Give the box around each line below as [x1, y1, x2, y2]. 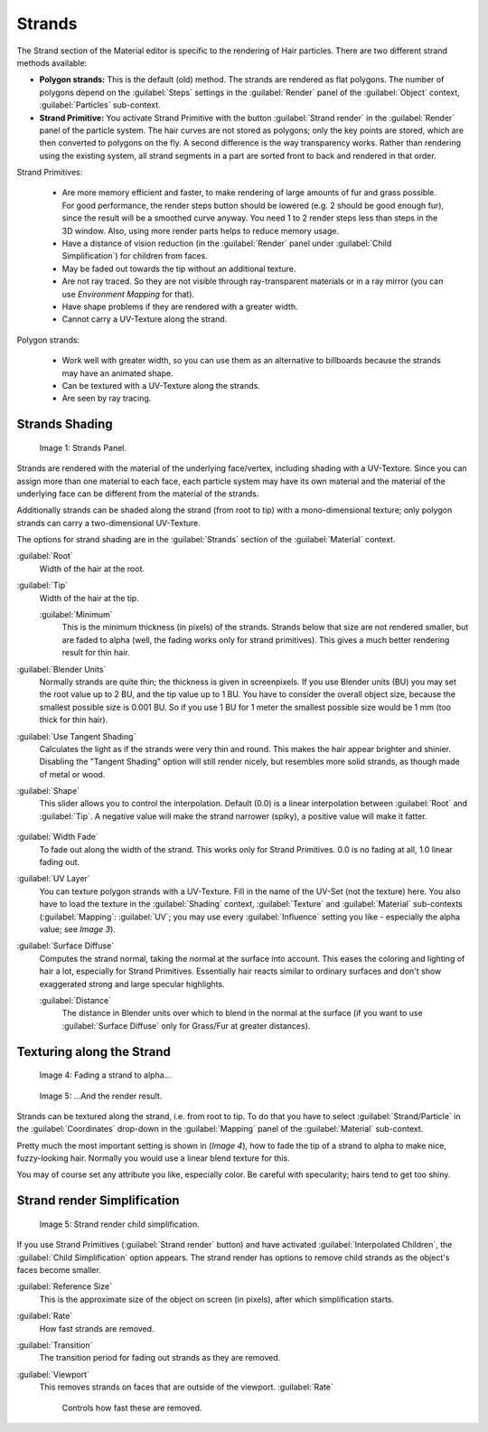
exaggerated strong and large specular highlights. [39, 978, 225, 989]
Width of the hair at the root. [39, 563, 145, 574]
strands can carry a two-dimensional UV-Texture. [16, 517, 201, 528]
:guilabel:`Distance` [39, 994, 112, 1005]
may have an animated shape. [61, 367, 174, 379]
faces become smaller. [16, 1265, 101, 1276]
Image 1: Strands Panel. [39, 442, 127, 453]
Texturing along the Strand [16, 1044, 171, 1060]
